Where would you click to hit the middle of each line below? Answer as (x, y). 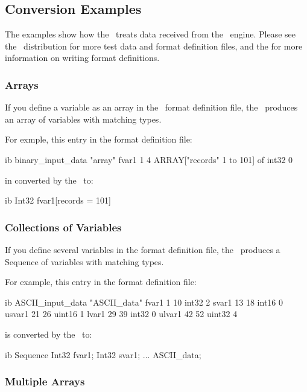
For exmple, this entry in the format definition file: (99, 139)
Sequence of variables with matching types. (84, 261)
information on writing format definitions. (82, 58)
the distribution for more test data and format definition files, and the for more (154, 46)
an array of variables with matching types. (83, 119)
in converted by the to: (49, 180)
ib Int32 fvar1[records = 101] (58, 200)
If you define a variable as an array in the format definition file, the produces (151, 107)
